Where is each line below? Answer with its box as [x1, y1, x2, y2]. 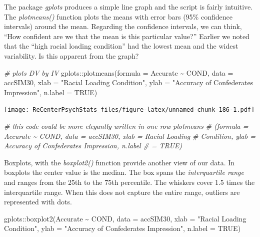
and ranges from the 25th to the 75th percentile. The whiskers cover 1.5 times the [4, 176, 255, 187]
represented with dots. [4, 196, 72, 207]
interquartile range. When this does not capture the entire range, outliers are [4, 186, 240, 197]
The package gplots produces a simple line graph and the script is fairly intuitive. [4, 2, 253, 12]
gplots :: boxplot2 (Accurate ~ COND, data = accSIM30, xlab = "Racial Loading [4, 213, 246, 223]
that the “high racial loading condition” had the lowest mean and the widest [4, 41, 238, 51]
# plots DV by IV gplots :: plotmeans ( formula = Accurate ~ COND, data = [4, 67, 233, 78]
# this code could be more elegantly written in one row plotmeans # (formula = [4, 121, 248, 131]
